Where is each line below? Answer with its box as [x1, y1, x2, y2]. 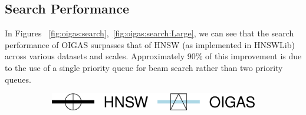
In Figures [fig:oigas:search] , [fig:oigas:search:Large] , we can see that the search [5, 27, 294, 39]
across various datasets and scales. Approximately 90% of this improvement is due [5, 50, 302, 62]
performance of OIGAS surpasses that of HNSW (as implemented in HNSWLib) [5, 38, 295, 50]
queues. [5, 73, 31, 85]
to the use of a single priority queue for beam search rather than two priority [5, 61, 283, 73]
